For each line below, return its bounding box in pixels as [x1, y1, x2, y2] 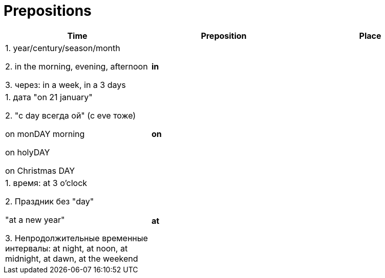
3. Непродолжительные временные [5, 233, 148, 243]
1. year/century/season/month [5, 42, 120, 53]
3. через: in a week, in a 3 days [5, 79, 126, 90]
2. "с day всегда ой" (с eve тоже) [5, 110, 136, 121]
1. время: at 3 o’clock [5, 177, 88, 188]
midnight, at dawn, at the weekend [5, 253, 138, 264]
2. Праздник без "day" [5, 196, 94, 206]
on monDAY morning [5, 128, 85, 139]
